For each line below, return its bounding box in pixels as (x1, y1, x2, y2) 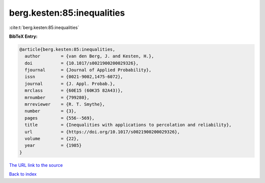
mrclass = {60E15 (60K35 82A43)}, (25, 88, 123, 93)
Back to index (9, 171, 37, 177)
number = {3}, (25, 108, 77, 114)
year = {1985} (25, 143, 82, 148)
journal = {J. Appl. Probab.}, (25, 81, 115, 86)
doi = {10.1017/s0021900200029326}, (25, 60, 139, 66)
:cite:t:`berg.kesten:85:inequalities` (9, 25, 79, 30)
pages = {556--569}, (25, 115, 95, 121)
